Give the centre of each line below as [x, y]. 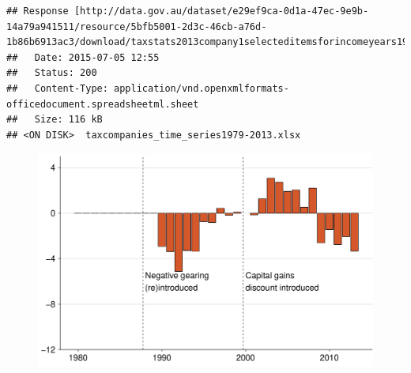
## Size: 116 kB [55, 120]
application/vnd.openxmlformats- [202, 88]
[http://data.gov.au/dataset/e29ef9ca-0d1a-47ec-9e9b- [221, 11]
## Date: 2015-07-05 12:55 [83, 57]
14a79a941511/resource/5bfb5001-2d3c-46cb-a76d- [137, 26]
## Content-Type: [57, 88]
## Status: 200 [52, 73]
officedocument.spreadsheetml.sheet [103, 104]
